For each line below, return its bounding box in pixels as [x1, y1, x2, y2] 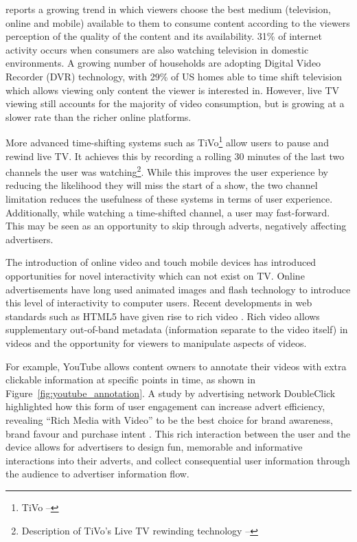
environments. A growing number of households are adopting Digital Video [5, 56, 321, 70]
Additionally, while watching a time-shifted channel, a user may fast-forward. [5, 205, 330, 219]
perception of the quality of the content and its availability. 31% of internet [5, 29, 323, 43]
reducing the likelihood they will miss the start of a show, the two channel [5, 178, 318, 192]
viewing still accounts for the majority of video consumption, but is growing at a [5, 96, 345, 111]
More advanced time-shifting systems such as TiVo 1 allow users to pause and [5, 133, 329, 149]
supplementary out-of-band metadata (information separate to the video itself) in [5, 322, 348, 337]
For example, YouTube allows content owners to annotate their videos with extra [5, 359, 347, 373]
